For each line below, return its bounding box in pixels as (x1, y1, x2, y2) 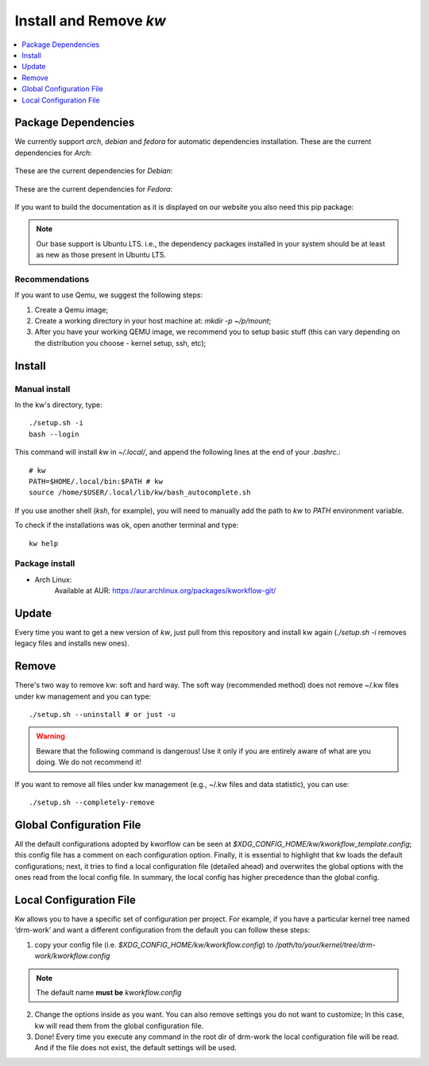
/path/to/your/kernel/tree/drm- (275, 940, 377, 949)
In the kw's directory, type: (14, 400, 102, 409)
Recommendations (14, 273, 90, 285)
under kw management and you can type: (14, 692, 152, 701)
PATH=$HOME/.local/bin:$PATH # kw (29, 477, 163, 486)
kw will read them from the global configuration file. (34, 1021, 204, 1030)
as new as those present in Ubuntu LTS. (36, 250, 167, 260)
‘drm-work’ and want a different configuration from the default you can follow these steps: (14, 925, 311, 935)
